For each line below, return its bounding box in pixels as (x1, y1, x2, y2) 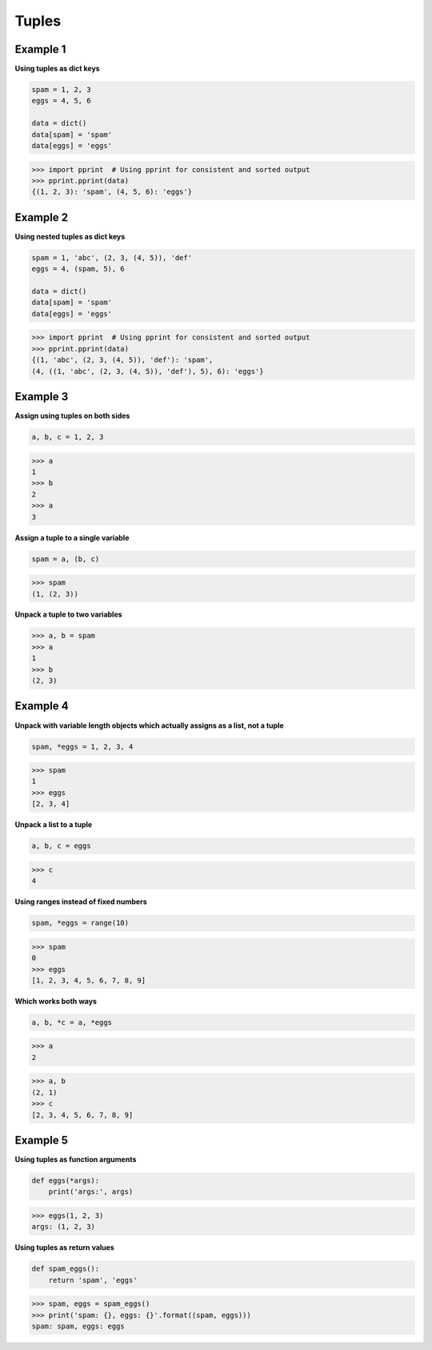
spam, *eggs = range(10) (31, 918, 130, 928)
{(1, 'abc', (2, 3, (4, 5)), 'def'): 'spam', (31, 356, 214, 364)
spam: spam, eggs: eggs (31, 1322, 126, 1331)
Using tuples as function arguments (14, 1155, 137, 1164)
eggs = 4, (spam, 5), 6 (31, 264, 126, 274)
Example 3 (14, 389, 69, 404)
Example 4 (14, 699, 69, 713)
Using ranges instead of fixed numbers (14, 897, 147, 906)
